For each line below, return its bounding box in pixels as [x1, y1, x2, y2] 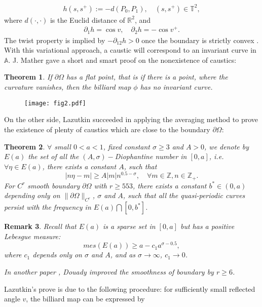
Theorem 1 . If [4, 71, 52, 82]
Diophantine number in [115, 151, 187, 162]
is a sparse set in [103, 221, 156, 232]
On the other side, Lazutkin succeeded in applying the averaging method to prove [4, 114, 258, 125]
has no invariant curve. [140, 82, 213, 92]
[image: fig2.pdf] [24, 99, 86, 107]
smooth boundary [27, 180, 80, 190]
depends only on [32, 249, 82, 260]
